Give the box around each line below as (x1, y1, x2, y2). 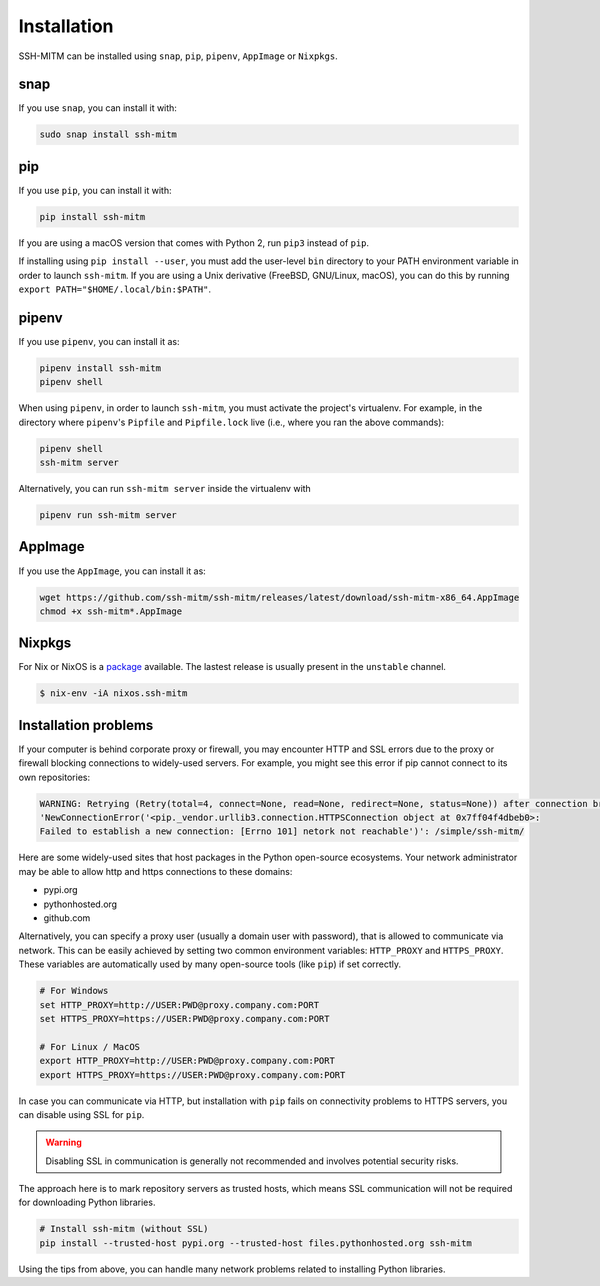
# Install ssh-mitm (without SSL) (39, 1223, 209, 1235)
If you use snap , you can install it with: (18, 102, 177, 114)
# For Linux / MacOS (39, 1041, 140, 1052)
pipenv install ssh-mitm (39, 362, 162, 374)
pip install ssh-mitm (39, 211, 146, 222)
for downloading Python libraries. (18, 1196, 156, 1209)
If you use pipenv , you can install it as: (18, 335, 180, 347)
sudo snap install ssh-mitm (39, 129, 177, 140)
